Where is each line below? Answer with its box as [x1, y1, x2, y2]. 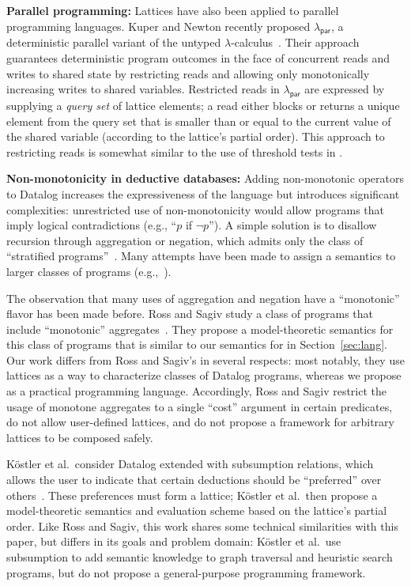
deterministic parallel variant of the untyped [6, 34, 221, 51]
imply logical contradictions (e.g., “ [6, 217, 177, 233]
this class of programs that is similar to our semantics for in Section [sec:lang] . [6, 336, 387, 353]
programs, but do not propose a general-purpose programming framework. [6, 564, 366, 580]
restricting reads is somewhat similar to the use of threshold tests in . [6, 143, 343, 160]
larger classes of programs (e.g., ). [6, 263, 172, 279]
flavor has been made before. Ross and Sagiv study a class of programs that [6, 305, 374, 322]
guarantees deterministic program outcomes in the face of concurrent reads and [6, 49, 390, 66]
